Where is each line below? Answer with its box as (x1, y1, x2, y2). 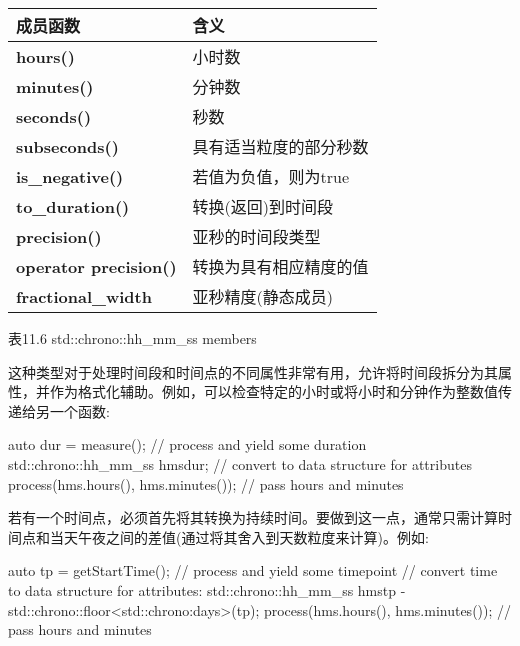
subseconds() (16, 134, 119, 158)
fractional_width (16, 284, 152, 308)
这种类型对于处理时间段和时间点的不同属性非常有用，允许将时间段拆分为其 (8, 361, 498, 382)
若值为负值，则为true (192, 165, 350, 188)
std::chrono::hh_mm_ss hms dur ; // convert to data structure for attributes (8, 453, 472, 474)
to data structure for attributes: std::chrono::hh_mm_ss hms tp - (8, 579, 406, 600)
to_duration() (16, 194, 130, 218)
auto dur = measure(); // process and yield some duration (8, 434, 367, 455)
